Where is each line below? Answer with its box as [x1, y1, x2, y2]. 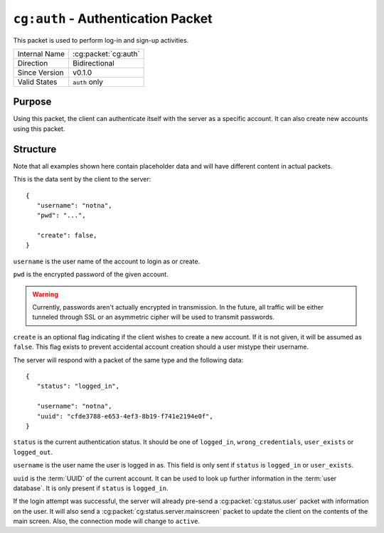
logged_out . [13, 448, 53, 456]
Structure [13, 143, 57, 155]
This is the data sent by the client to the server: [13, 175, 151, 184]
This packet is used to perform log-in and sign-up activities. [13, 36, 189, 44]
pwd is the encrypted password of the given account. [13, 270, 169, 279]
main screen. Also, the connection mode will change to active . [13, 517, 201, 526]
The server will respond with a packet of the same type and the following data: [13, 356, 244, 364]
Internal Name [17, 48, 65, 58]
